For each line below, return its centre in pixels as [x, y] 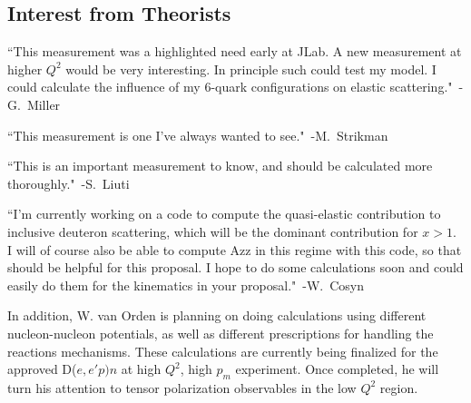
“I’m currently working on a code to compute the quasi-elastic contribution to [224, 214]
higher [25, 69]
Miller [44, 104]
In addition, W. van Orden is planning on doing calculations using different [217, 315]
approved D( [42, 369]
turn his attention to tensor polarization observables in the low [182, 387]
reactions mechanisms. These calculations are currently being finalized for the [223, 351]
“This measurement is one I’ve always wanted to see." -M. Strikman [198, 135]
